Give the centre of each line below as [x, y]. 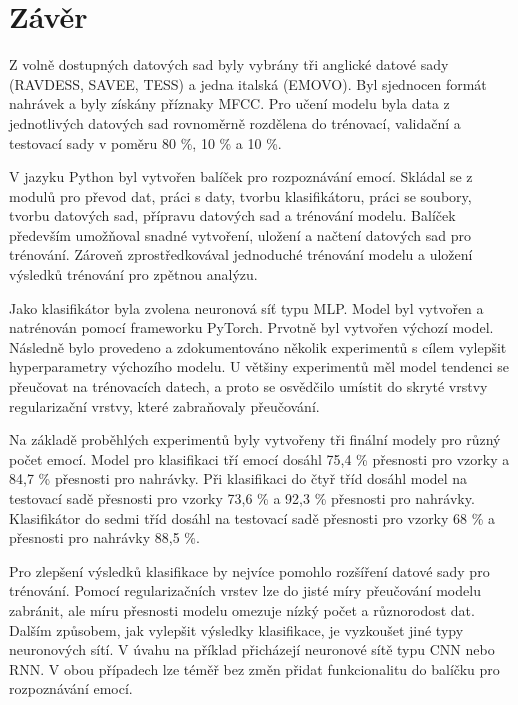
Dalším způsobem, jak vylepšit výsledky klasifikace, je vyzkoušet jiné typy [236, 629]
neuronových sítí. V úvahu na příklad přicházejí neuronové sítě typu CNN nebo [252, 649]
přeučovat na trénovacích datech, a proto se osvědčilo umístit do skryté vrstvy [248, 386]
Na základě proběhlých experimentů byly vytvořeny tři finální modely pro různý [255, 439]
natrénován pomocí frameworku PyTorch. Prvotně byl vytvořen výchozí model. [251, 327]
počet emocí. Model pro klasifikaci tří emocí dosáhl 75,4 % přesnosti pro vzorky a [259, 458]
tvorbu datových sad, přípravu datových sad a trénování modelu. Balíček [232, 215]
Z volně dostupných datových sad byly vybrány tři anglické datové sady [229, 64]
